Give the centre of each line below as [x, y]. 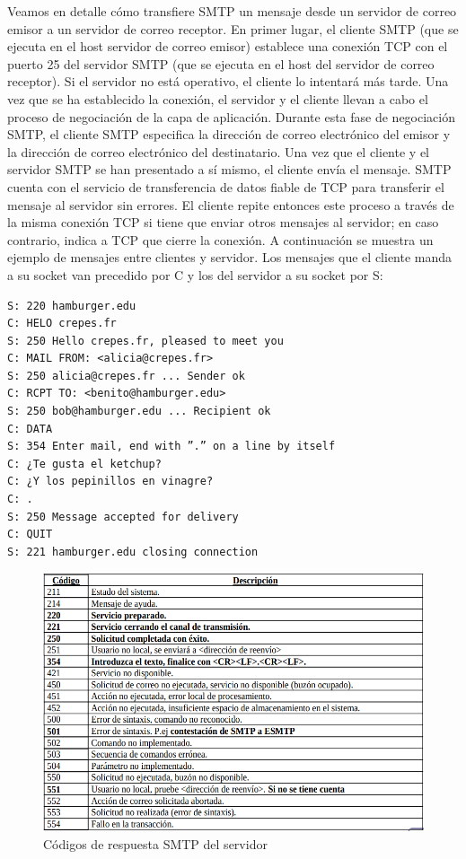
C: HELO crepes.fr [62, 324]
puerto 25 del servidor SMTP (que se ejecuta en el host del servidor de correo [221, 63]
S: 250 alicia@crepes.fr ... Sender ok [126, 376]
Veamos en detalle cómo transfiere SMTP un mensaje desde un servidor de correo [232, 11]
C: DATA [30, 429]
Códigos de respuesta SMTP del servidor [155, 844]
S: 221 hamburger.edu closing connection [133, 552]
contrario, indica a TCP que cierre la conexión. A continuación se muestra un [220, 239]
